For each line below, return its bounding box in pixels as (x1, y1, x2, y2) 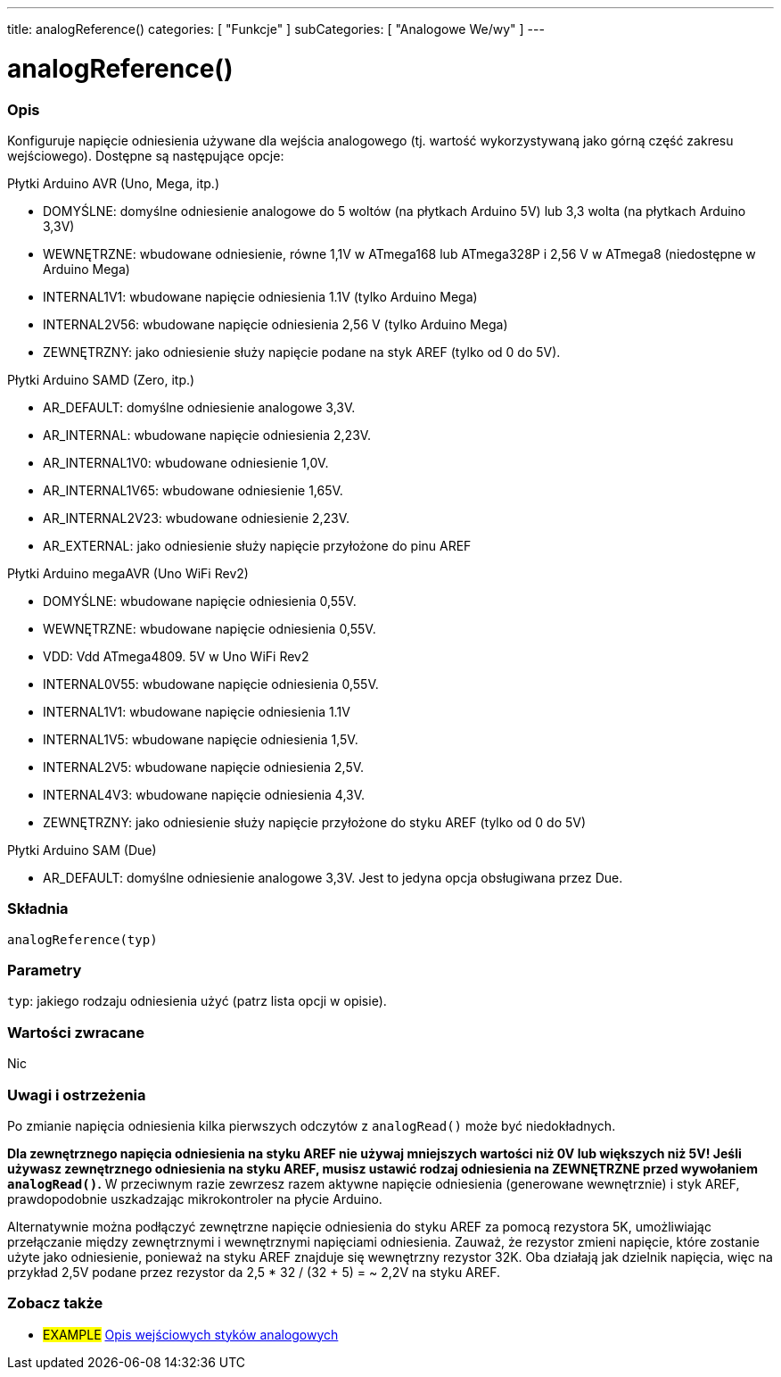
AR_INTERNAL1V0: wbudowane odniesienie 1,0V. (43, 454, 329, 470)
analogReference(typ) (7, 932, 158, 947)
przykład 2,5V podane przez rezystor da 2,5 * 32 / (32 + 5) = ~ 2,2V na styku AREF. (7, 1264, 501, 1280)
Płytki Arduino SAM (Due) (7, 842, 157, 858)
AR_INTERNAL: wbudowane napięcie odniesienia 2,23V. (43, 427, 372, 443)
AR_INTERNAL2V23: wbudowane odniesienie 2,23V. (43, 510, 350, 526)
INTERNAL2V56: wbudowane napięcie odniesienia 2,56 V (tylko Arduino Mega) (43, 316, 508, 332)
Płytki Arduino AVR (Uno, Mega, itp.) (7, 175, 219, 191)
